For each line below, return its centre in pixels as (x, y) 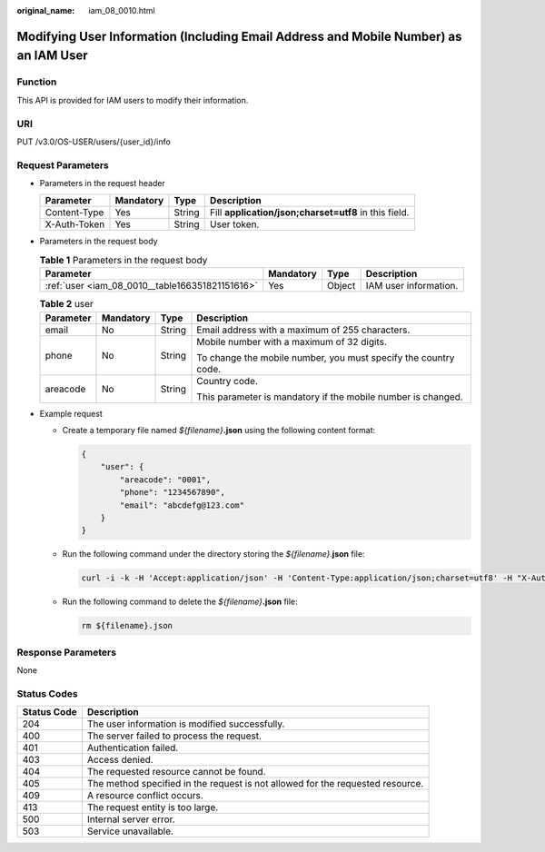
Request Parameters (63, 165)
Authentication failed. (133, 748)
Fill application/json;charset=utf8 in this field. (309, 213)
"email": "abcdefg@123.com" (182, 505)
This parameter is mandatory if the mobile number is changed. (330, 397)
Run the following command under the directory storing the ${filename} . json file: (213, 554)
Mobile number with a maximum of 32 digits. (292, 342)
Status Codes (47, 693)
